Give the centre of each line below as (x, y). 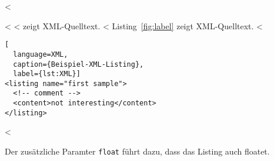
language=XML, (41, 54)
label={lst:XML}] (47, 74)
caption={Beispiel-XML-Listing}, (78, 64)
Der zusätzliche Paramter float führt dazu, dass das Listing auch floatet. (137, 151)
